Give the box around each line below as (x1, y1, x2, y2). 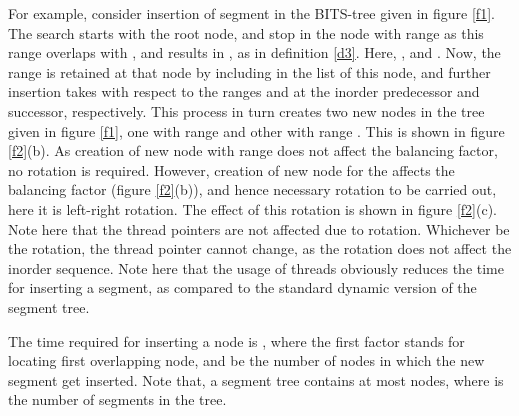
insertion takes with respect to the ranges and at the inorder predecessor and (8, 81, 480, 102)
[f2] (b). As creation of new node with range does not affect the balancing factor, (8, 140, 498, 161)
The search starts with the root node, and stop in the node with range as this (8, 22, 484, 43)
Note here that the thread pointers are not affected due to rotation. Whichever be (8, 218, 510, 239)
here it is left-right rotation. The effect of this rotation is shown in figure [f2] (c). (8, 198, 497, 219)
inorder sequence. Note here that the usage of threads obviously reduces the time (8, 257, 504, 278)
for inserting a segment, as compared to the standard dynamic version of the (8, 277, 477, 298)
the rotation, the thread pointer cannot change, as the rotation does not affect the (8, 238, 512, 259)
